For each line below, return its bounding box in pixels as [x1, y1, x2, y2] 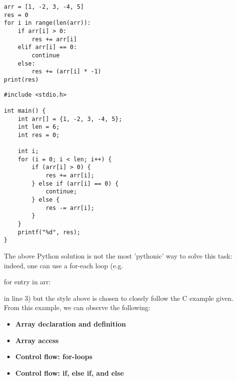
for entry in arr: [4, 277, 51, 287]
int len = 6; [17, 123, 60, 131]
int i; [17, 148, 39, 155]
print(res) [4, 76, 39, 83]
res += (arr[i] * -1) [32, 68, 102, 75]
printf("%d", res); [17, 228, 81, 236]
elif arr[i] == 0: [17, 44, 77, 51]
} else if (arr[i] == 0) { [32, 180, 119, 187]
